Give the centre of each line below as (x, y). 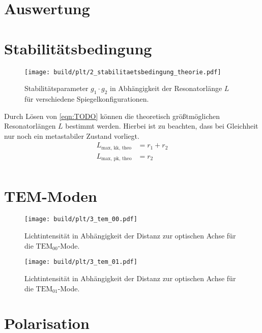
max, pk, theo (117, 159)
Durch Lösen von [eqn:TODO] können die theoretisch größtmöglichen (112, 116)
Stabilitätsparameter (56, 88)
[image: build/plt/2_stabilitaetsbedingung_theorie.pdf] (123, 72)
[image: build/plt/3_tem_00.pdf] (81, 219)
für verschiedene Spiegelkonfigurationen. (87, 98)
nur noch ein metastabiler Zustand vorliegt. (72, 135)
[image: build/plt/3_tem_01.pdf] (81, 262)
